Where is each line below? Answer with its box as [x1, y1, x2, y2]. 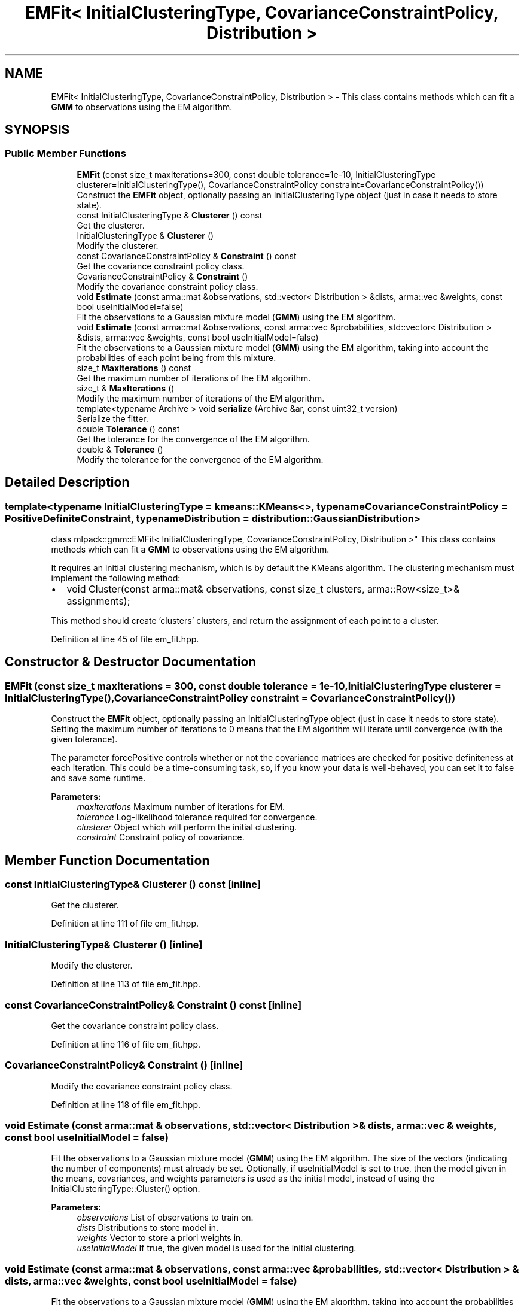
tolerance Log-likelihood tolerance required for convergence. [77, 812, 318, 823]
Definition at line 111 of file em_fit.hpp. [51, 918, 199, 929]
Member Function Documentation [5, 852, 210, 868]
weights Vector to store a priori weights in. [77, 1233, 243, 1243]
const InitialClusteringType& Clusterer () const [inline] [5, 878, 261, 891]
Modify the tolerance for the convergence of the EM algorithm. [77, 454, 324, 465]
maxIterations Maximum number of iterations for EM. [77, 802, 285, 812]
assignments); [66, 595, 130, 608]
